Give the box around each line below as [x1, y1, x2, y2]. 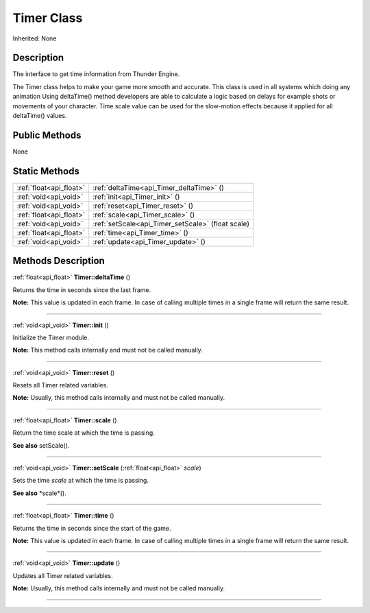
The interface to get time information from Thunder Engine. [12, 70, 180, 78]
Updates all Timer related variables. [12, 571, 113, 579]
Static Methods [12, 165, 80, 177]
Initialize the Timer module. [12, 333, 89, 341]
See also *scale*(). [12, 489, 66, 497]
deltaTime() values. [12, 112, 67, 120]
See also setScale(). [12, 441, 70, 449]
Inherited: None [12, 34, 57, 43]
